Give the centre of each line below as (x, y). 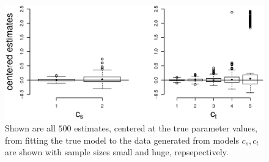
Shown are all (30, 128)
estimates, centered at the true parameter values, (166, 128)
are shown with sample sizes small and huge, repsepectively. (117, 152)
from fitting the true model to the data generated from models (122, 140)
